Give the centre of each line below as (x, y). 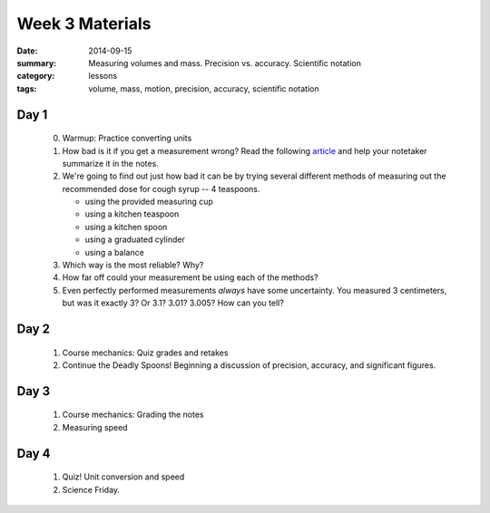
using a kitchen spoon (126, 227)
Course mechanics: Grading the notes (133, 415)
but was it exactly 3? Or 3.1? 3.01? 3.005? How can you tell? (173, 303)
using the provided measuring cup (149, 202)
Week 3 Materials (84, 24)
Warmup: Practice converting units (127, 138)
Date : (27, 51)
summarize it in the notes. (110, 163)
